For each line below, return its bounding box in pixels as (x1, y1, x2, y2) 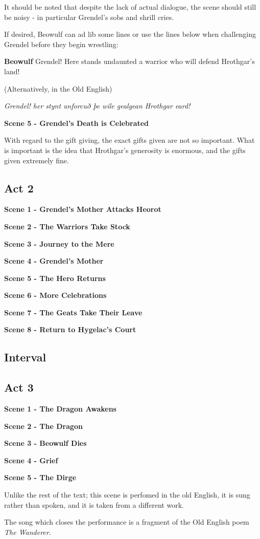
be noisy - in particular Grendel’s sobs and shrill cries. (4, 11, 174, 22)
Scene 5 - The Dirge (4, 472, 77, 483)
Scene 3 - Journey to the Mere (4, 238, 114, 249)
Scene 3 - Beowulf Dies (4, 438, 87, 448)
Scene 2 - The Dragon (4, 420, 83, 431)
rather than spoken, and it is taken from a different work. (4, 499, 184, 510)
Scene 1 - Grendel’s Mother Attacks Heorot (4, 204, 161, 214)
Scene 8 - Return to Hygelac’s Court (4, 324, 136, 335)
